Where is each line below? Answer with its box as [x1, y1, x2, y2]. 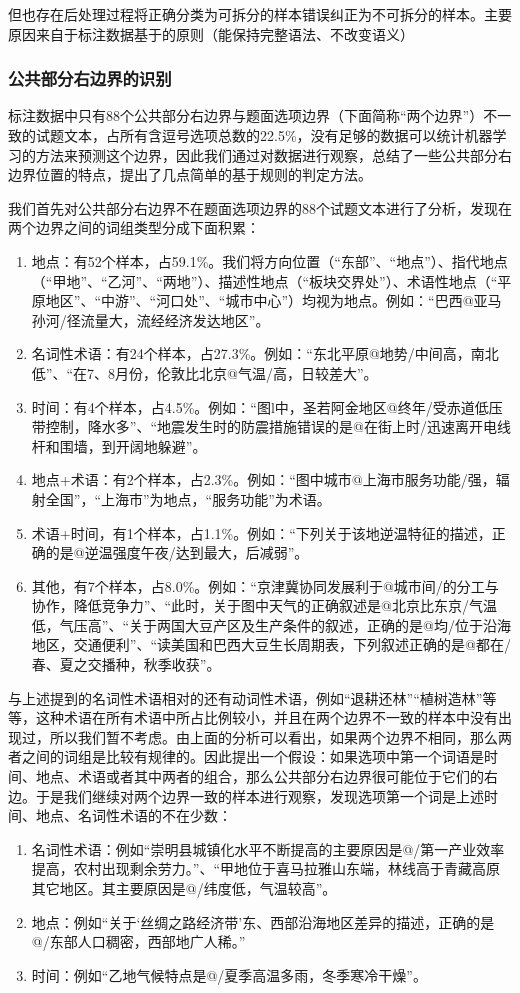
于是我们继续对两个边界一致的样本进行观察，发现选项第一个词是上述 [35, 785, 484, 806]
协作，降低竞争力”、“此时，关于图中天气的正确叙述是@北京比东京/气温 [31, 595, 497, 616]
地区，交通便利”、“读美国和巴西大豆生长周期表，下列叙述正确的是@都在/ [31, 634, 511, 655]
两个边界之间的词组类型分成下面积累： [8, 217, 260, 238]
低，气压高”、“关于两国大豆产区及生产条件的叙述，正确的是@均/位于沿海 [31, 614, 511, 635]
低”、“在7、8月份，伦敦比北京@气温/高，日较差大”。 [31, 362, 378, 383]
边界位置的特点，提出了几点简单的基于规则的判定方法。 [8, 164, 372, 185]
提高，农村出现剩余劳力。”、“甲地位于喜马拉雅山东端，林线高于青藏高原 [31, 858, 501, 879]
